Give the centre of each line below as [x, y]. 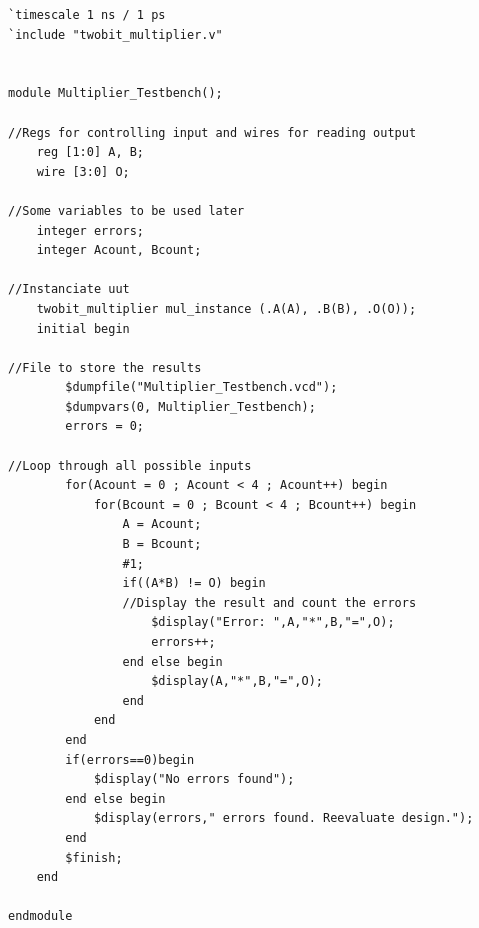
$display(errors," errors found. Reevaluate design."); [283, 818]
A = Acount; [162, 524]
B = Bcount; [162, 544]
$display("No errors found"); [194, 779]
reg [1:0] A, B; [90, 152]
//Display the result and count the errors [269, 602]
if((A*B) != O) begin [194, 583]
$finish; [94, 857]
